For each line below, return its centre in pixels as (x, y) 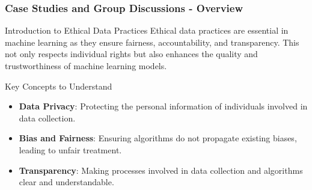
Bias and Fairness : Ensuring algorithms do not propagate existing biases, (158, 138)
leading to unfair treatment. (70, 149)
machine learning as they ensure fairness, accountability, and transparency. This (152, 42)
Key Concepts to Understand (59, 86)
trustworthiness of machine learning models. (86, 66)
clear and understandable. (66, 182)
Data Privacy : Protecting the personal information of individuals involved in (163, 106)
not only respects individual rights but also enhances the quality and (131, 54)
